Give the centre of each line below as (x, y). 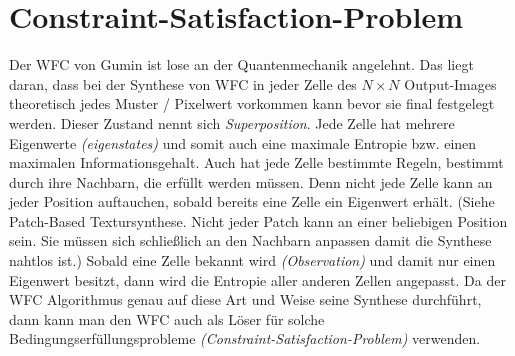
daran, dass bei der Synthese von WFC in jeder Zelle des (183, 83)
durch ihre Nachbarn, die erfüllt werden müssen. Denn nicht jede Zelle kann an (251, 181)
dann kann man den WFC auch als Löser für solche (167, 318)
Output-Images (450, 83)
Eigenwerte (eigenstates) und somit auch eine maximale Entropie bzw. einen (243, 142)
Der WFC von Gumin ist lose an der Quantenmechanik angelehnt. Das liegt (241, 64)
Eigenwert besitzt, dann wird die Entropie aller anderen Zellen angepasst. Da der (257, 279)
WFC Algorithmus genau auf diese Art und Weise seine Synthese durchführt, (245, 299)
